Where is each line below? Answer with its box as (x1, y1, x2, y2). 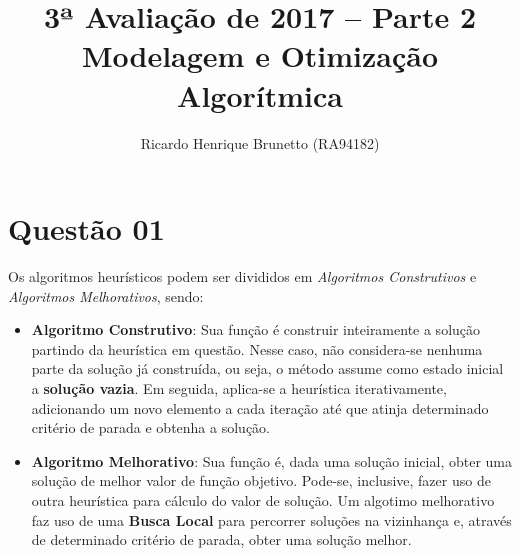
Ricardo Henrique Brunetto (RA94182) (140, 132, 380, 153)
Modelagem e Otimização (81, 35, 439, 76)
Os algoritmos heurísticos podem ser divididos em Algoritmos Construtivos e (8, 266, 477, 287)
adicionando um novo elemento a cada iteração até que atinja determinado (31, 397, 489, 418)
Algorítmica (177, 74, 343, 115)
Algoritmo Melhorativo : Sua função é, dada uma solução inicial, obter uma (31, 450, 512, 471)
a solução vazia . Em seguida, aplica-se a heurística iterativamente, (31, 378, 447, 398)
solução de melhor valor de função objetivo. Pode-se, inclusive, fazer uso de (31, 470, 491, 491)
